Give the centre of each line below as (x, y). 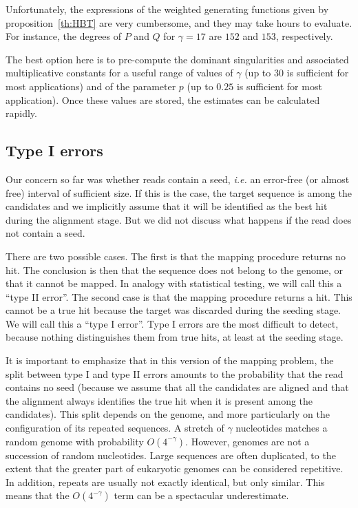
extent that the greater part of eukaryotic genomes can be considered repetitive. (175, 468)
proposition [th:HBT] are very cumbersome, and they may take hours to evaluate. (179, 22)
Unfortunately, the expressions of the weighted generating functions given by (167, 9)
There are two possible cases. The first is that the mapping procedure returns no (176, 256)
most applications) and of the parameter (91, 86)
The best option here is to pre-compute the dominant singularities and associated (177, 59)
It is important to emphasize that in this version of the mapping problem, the (170, 360)
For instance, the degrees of (64, 36)
